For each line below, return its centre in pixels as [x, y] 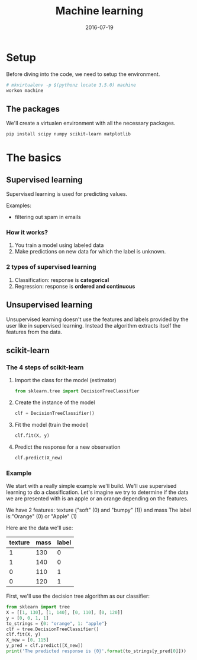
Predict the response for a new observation [67, 447]
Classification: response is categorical [62, 280]
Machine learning [99, 11]
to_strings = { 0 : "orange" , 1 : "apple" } [57, 623]
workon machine [25, 90]
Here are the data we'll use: [40, 528]
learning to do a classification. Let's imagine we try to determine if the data [97, 492]
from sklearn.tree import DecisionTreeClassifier [77, 391]
